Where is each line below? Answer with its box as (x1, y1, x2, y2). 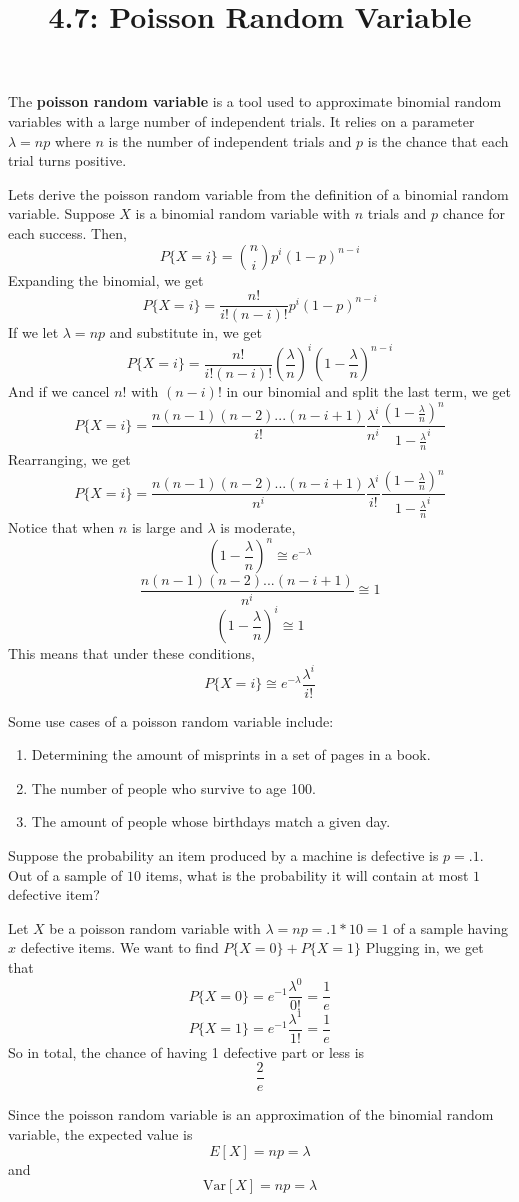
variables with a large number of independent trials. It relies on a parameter (8, 110, 475, 131)
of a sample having (393, 917, 509, 938)
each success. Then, (8, 222, 127, 243)
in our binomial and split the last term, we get (226, 381, 511, 402)
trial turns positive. (8, 150, 127, 171)
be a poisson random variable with (49, 917, 261, 938)
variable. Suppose (8, 203, 115, 224)
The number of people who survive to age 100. (31, 777, 316, 798)
